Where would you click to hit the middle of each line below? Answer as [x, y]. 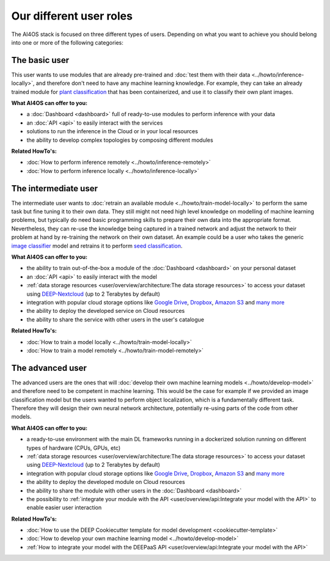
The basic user [40, 60]
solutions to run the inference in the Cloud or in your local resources [112, 131]
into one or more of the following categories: [67, 42]
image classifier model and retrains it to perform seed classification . [97, 246]
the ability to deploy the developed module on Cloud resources [106, 482]
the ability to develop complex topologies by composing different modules [120, 140]
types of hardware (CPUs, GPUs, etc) [74, 448]
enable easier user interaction [64, 508]
